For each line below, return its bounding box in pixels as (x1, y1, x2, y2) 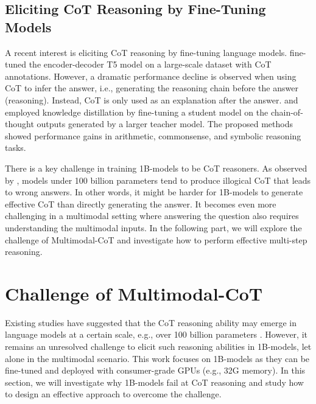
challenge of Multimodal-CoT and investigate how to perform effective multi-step (5, 233, 307, 246)
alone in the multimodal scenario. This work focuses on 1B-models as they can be (5, 352, 310, 364)
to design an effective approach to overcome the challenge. (5, 388, 222, 400)
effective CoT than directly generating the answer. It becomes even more (5, 197, 276, 210)
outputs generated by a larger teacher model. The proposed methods (37, 117, 293, 130)
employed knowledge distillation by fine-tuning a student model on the (5, 105, 269, 118)
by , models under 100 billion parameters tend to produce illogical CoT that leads (5, 173, 311, 186)
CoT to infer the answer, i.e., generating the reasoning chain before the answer (5, 82, 298, 94)
